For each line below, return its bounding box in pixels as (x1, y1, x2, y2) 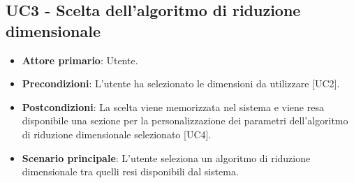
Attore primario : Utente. (22, 52, 138, 67)
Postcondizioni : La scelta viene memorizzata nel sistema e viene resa (22, 99, 324, 114)
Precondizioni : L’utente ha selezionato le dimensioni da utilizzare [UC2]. (22, 76, 340, 91)
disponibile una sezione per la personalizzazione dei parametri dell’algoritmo (22, 113, 348, 128)
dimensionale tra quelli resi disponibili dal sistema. (22, 164, 239, 179)
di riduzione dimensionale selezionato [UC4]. (22, 126, 212, 141)
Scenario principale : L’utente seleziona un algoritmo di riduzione (22, 150, 311, 165)
